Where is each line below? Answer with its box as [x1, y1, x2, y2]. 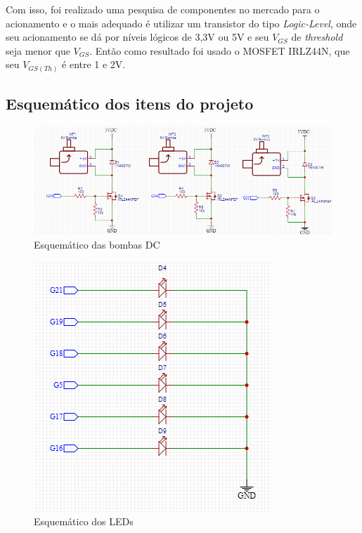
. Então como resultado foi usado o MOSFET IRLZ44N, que [89, 43, 350, 58]
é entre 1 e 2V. [62, 57, 126, 72]
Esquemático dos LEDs [34, 514, 134, 529]
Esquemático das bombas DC [34, 237, 160, 252]
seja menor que [6, 43, 70, 58]
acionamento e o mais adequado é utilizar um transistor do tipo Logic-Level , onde [6, 15, 357, 30]
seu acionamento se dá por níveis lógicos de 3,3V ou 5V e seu [6, 29, 269, 44]
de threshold [291, 29, 343, 44]
